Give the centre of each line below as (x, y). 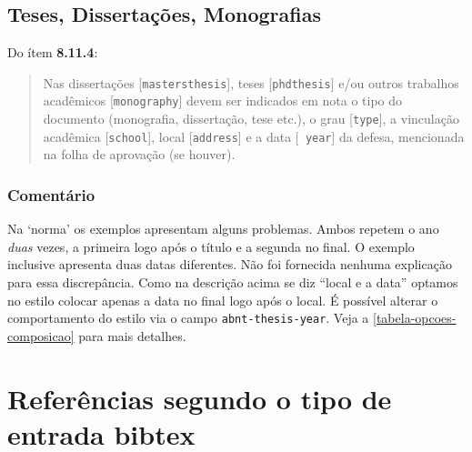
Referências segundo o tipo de (200, 398)
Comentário (51, 194)
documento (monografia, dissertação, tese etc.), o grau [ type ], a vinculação (251, 119)
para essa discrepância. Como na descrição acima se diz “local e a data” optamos (233, 282)
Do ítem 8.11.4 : (53, 52)
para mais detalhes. (132, 335)
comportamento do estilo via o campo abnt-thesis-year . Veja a (188, 318)
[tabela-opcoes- (415, 318)
